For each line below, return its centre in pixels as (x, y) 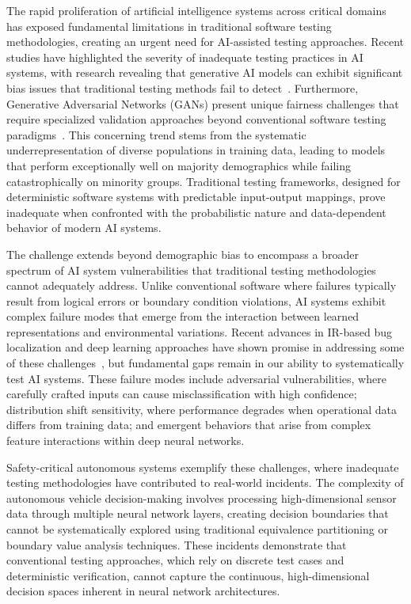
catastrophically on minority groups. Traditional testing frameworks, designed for (204, 181)
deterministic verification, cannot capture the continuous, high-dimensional (188, 575)
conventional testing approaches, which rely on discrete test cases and (175, 560)
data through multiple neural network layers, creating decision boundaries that (198, 513)
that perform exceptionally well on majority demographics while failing (179, 165)
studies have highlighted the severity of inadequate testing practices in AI (185, 57)
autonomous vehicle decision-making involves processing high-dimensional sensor (202, 498)
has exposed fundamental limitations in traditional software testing (169, 26)
